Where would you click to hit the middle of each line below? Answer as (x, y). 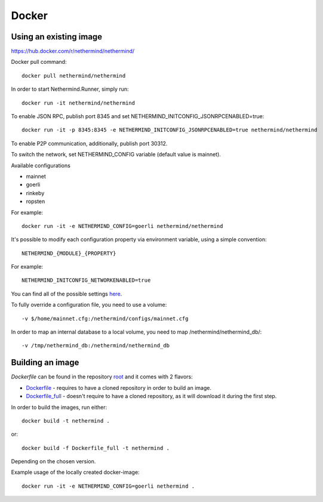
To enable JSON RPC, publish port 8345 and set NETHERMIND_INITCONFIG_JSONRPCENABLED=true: (138, 116)
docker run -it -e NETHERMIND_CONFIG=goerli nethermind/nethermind (122, 226)
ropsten (36, 201)
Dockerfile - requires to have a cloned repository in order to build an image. (119, 387)
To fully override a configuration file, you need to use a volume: (89, 305)
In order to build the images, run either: (59, 407)
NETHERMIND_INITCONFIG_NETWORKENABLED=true (86, 280)
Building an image (45, 363)
